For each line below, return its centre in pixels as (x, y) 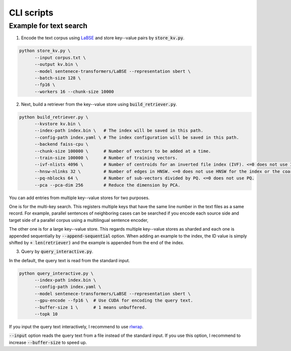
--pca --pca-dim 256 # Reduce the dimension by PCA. (107, 185)
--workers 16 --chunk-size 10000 (74, 92)
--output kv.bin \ (57, 65)
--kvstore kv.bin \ (58, 124)
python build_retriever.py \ (54, 117)
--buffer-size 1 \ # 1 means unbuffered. (91, 307)
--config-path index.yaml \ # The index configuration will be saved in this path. (137, 137)
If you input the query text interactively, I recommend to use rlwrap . (76, 327)
